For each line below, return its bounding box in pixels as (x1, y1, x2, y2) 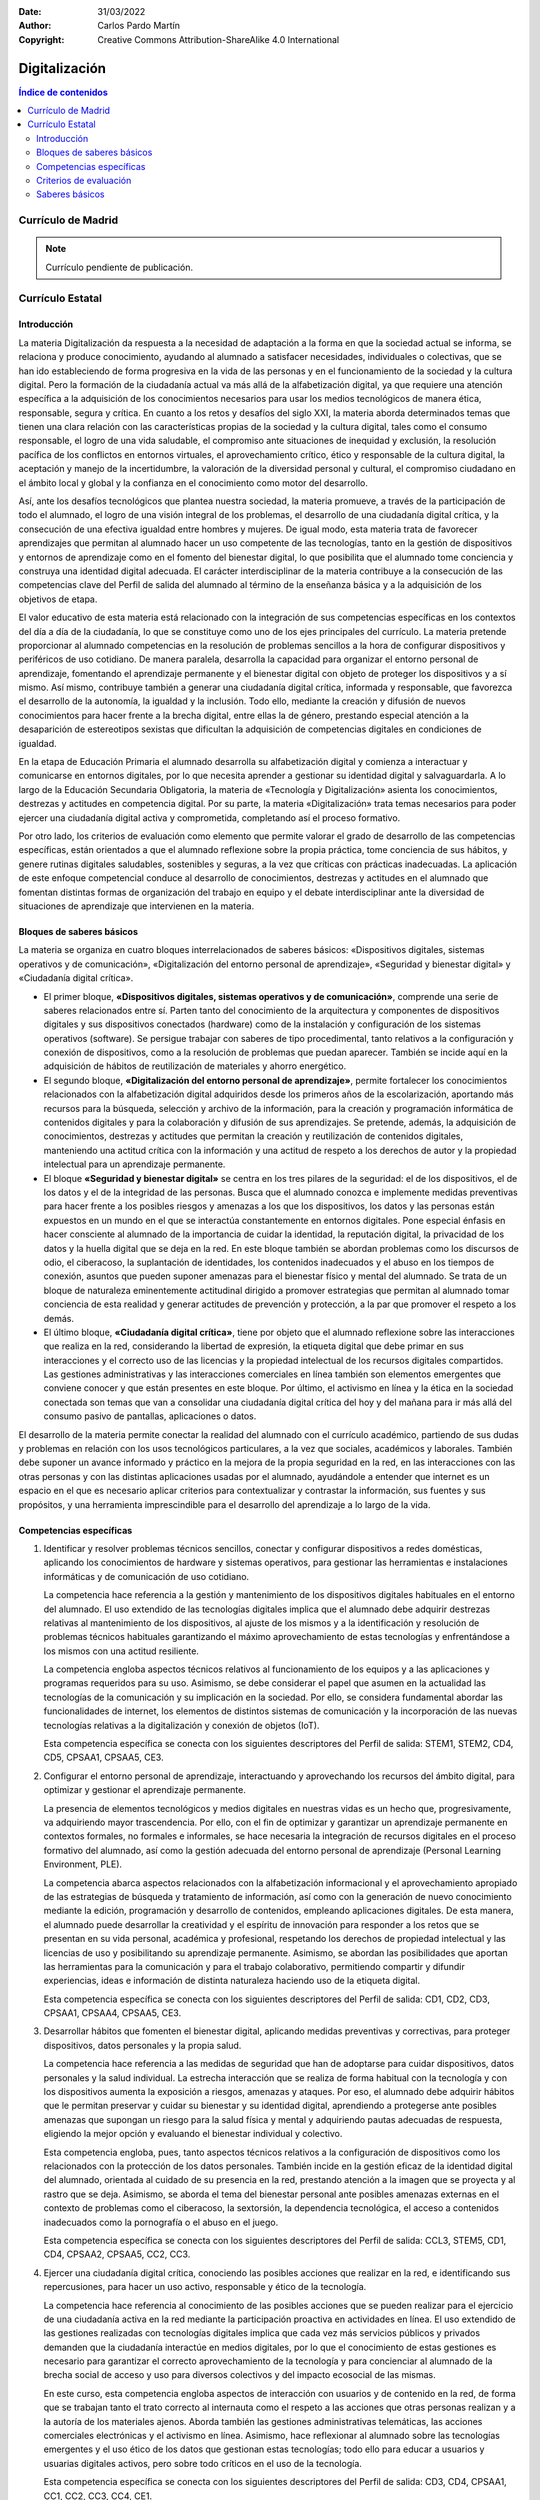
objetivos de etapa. (18, 593, 98, 605)
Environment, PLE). (43, 1858, 123, 1870)
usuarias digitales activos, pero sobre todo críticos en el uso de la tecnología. (43, 2457, 362, 2469)
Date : (18, 6, 42, 17)
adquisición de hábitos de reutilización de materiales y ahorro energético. (43, 1060, 347, 1072)
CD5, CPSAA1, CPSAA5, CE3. (43, 1751, 164, 1764)
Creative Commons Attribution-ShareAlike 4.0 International (97, 33, 340, 45)
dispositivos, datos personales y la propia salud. (43, 2039, 242, 2051)
